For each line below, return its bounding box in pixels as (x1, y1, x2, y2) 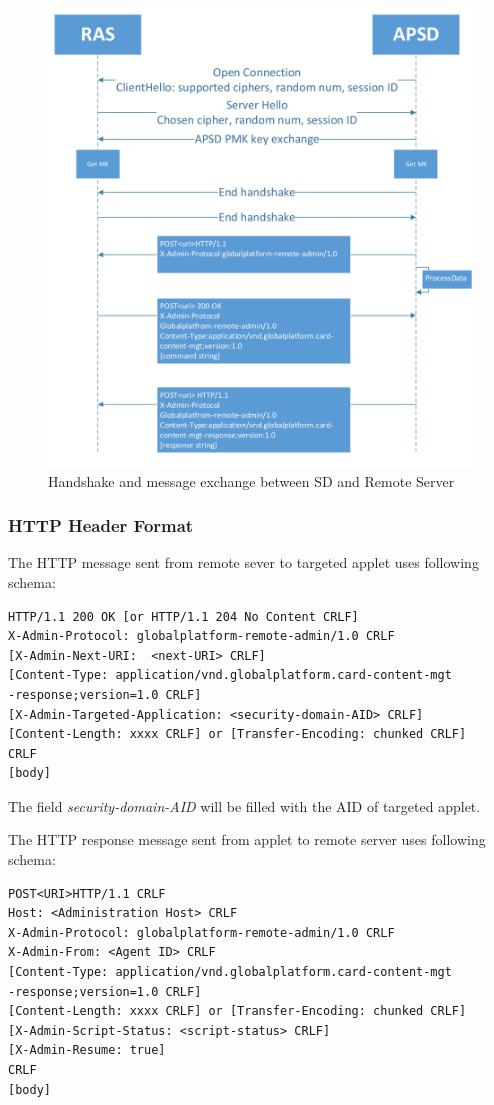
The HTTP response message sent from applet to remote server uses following (8, 829, 486, 850)
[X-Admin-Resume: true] (8, 1043, 166, 1058)
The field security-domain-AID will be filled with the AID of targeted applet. (8, 795, 481, 816)
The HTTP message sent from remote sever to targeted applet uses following (8, 552, 479, 573)
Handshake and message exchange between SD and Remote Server (48, 470, 455, 491)
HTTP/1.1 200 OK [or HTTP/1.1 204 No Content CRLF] (8, 609, 359, 624)
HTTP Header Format (8, 513, 194, 538)
